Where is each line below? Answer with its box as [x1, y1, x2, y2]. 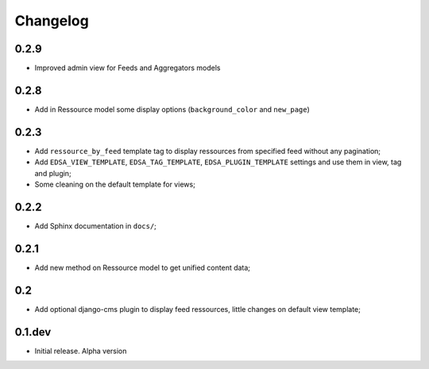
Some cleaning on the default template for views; [34, 179, 196, 190]
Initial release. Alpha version [34, 346, 127, 356]
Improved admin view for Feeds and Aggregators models [34, 63, 221, 73]
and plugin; [34, 168, 71, 178]
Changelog [14, 12, 89, 29]
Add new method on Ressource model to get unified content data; [34, 263, 250, 272]
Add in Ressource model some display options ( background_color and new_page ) [34, 104, 310, 114]
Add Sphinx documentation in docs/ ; [34, 221, 157, 230]
